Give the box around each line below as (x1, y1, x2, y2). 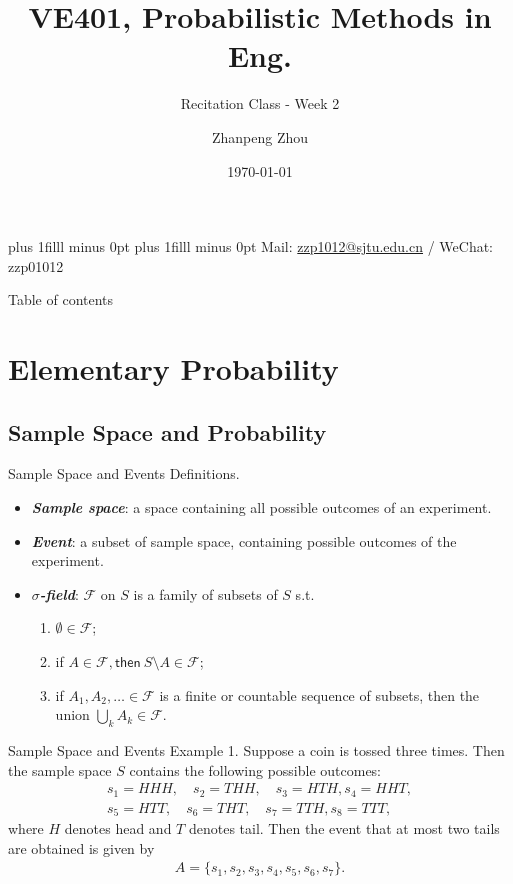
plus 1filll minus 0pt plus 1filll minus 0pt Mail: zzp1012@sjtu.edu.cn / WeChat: (8, 236, 494, 257)
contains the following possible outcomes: (129, 759, 382, 780)
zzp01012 (8, 255, 64, 276)
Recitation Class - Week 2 (180, 93, 340, 114)
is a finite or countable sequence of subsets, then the (159, 684, 480, 705)
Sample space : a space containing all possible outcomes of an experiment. (31, 497, 492, 518)
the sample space (8, 759, 112, 780)
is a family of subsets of (133, 583, 278, 604)
